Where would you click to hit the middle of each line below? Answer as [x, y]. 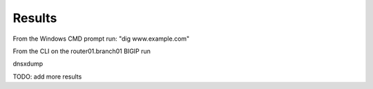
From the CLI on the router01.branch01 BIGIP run [82, 51]
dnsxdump [28, 64]
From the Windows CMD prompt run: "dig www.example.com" [101, 39]
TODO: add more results [47, 77]
